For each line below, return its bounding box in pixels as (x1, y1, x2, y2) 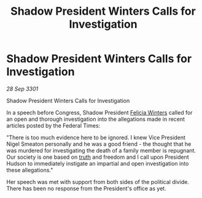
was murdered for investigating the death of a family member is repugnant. (6, 147, 196, 154)
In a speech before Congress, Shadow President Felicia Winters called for (6, 109, 193, 116)
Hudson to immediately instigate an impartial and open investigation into (6, 159, 189, 167)
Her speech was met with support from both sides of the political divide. (6, 178, 189, 185)
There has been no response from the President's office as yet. (6, 185, 167, 192)
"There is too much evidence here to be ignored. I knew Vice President (6, 134, 186, 141)
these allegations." (6, 166, 53, 173)
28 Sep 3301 (6, 85, 39, 93)
